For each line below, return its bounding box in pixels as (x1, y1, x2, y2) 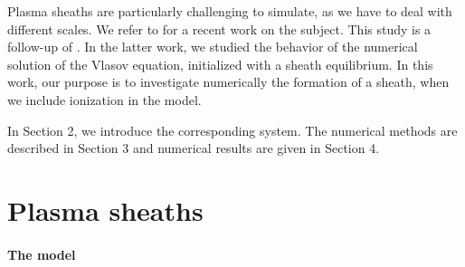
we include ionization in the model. (7, 90, 202, 109)
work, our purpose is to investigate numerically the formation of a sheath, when (7, 72, 450, 91)
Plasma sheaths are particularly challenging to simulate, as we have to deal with (7, 2, 452, 20)
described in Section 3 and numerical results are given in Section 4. (7, 138, 380, 157)
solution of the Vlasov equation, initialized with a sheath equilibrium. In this (7, 54, 433, 73)
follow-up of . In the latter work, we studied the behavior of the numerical (7, 37, 418, 56)
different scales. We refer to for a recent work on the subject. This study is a (7, 19, 432, 38)
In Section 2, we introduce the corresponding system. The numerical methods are (7, 120, 458, 139)
